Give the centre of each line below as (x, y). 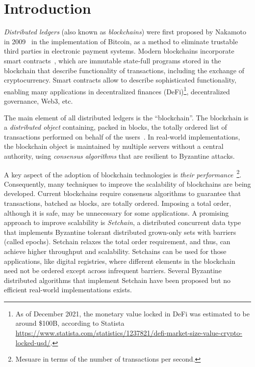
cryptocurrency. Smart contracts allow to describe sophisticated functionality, (120, 80)
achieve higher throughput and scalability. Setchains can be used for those (115, 251)
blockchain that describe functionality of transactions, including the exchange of (124, 70)
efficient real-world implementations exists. (68, 290)
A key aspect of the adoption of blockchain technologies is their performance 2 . (123, 173)
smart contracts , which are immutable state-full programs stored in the (113, 60)
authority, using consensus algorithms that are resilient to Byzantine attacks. (119, 155)
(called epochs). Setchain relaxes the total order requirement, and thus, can (117, 241)
